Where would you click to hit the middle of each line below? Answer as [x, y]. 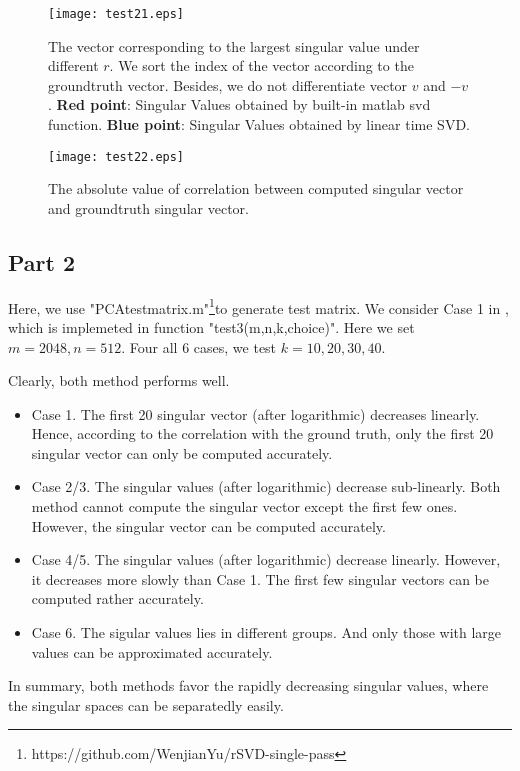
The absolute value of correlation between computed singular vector [256, 188]
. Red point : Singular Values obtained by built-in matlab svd [239, 104]
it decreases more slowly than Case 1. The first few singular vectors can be [260, 578]
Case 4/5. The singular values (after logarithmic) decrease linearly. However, [266, 559]
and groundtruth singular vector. [148, 207]
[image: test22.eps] [116, 156]
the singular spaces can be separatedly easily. [146, 704]
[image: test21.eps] [116, 14]
